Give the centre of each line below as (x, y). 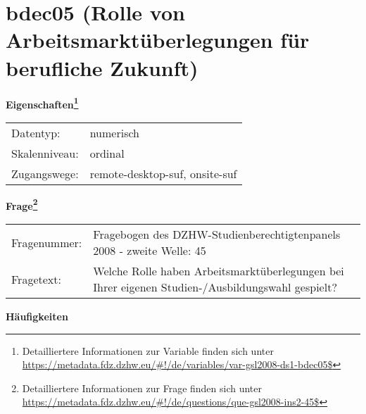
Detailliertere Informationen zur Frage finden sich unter (142, 388)
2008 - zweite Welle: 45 (150, 250)
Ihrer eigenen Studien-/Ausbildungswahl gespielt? (215, 287)
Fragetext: (36, 279)
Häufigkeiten (37, 316)
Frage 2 (22, 204)
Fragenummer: (47, 242)
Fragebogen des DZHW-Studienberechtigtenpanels (217, 234)
